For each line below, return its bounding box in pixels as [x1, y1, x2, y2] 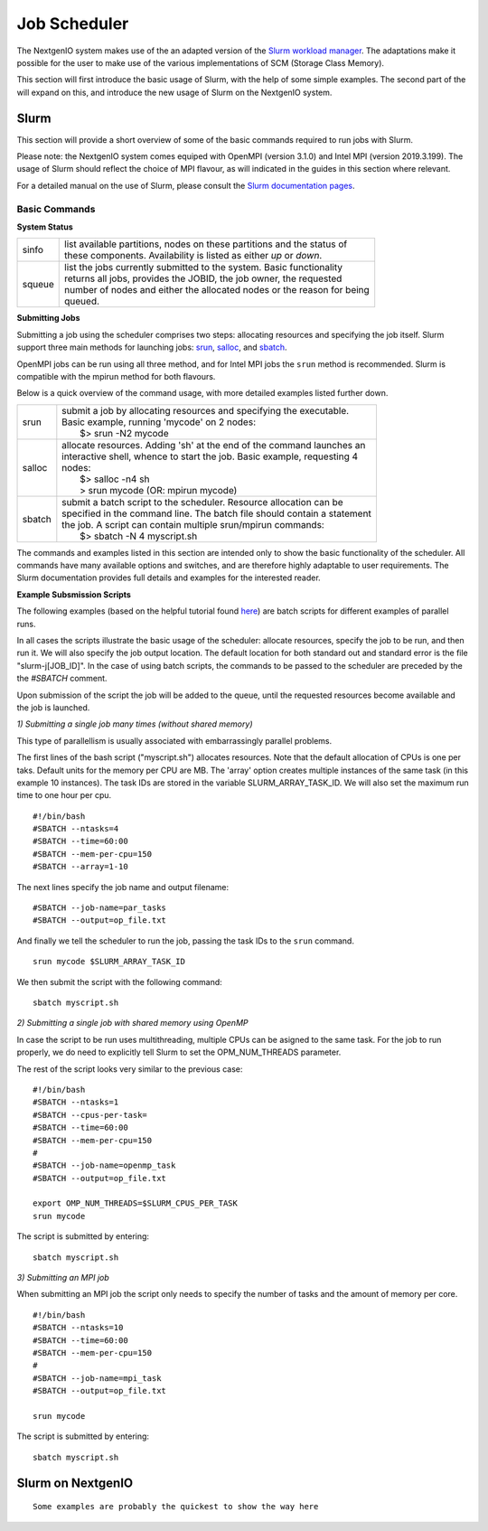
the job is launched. [16, 701, 90, 713]
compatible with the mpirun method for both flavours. [16, 371, 216, 381]
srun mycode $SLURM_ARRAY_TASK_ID [33, 956, 185, 967]
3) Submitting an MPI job [16, 1273, 110, 1283]
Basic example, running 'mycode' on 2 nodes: [61, 416, 257, 428]
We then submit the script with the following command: [16, 976, 223, 987]
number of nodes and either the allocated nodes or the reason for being [64, 284, 370, 296]
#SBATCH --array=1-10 [33, 861, 128, 872]
